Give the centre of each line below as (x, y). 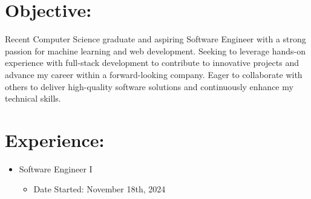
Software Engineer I (56, 168)
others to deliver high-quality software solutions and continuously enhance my (149, 86)
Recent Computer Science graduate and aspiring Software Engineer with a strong (155, 39)
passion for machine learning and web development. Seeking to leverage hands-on (155, 51)
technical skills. (33, 98)
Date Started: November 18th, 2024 (100, 189)
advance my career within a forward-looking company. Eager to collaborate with (154, 74)
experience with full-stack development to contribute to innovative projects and (152, 63)
